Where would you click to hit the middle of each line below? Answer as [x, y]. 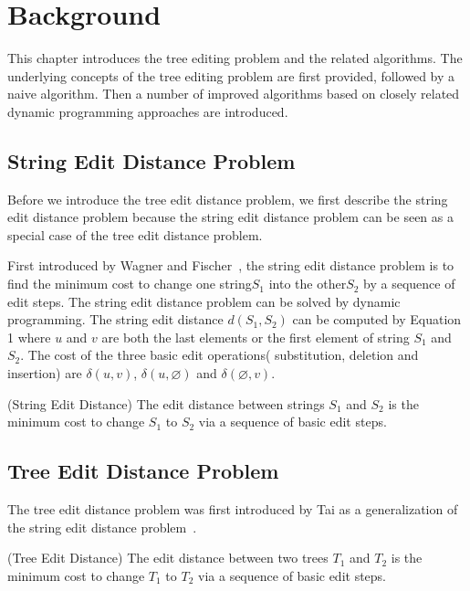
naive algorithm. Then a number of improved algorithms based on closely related [234, 94]
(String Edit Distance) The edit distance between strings [166, 403]
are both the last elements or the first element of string [256, 337]
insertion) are [45, 373]
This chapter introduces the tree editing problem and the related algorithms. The [235, 58]
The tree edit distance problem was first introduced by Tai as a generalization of [233, 509]
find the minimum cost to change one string [130, 284]
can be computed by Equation [377, 319]
